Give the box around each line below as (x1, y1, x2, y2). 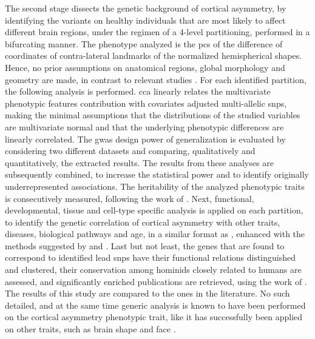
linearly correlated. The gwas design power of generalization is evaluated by (5, 132, 286, 145)
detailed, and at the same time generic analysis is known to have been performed (5, 298, 306, 311)
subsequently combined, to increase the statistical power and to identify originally (5, 168, 310, 181)
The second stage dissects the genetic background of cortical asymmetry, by (5, 2, 286, 14)
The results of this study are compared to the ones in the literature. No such (5, 287, 290, 300)
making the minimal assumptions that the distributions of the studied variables (5, 109, 300, 121)
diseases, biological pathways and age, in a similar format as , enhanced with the (5, 227, 305, 240)
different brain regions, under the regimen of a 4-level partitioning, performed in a (5, 25, 310, 38)
